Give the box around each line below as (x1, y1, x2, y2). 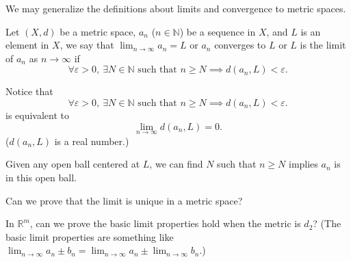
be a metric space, (60, 24, 136, 38)
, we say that (60, 38, 114, 52)
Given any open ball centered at (5, 157, 140, 171)
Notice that (5, 84, 53, 99)
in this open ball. (5, 170, 77, 184)
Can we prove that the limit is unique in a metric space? (5, 193, 243, 207)
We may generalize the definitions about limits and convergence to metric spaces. (5, 1, 346, 15)
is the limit (300, 38, 346, 52)
